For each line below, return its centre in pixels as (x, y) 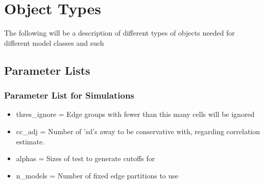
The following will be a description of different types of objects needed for (119, 33)
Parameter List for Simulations (69, 95)
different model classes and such (54, 42)
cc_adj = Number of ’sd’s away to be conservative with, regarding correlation (138, 131)
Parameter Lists (47, 70)
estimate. (30, 141)
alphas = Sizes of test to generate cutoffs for (86, 158)
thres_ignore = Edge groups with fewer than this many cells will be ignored (135, 114)
